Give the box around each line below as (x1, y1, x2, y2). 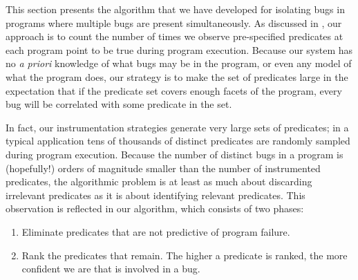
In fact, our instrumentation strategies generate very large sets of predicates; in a (6, 120, 349, 134)
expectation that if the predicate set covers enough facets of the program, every (6, 83, 342, 97)
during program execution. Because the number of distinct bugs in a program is (6, 147, 343, 161)
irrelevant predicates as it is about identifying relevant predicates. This (6, 187, 305, 202)
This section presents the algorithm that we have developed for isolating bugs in (6, 2, 345, 16)
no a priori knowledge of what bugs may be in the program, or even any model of (6, 56, 352, 71)
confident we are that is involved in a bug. (21, 261, 200, 276)
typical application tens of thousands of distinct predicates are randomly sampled (6, 133, 350, 148)
